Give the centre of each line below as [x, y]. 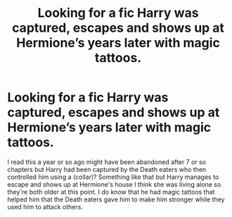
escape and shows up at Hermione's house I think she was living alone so [114, 184]
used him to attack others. [45, 206]
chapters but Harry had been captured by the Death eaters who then [107, 169]
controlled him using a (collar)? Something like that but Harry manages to [113, 177]
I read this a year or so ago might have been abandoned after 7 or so [107, 162]
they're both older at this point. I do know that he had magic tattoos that [111, 192]
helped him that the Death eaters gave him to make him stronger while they [116, 199]
